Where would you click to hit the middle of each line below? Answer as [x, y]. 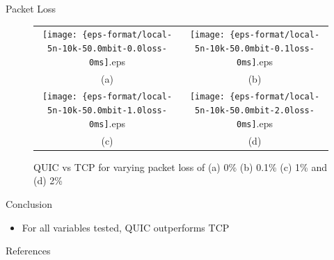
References [28, 251]
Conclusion [29, 203]
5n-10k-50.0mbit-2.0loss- [255, 111]
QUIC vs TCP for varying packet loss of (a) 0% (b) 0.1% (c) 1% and [181, 166]
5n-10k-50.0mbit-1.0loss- [107, 111]
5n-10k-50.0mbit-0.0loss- [107, 49]
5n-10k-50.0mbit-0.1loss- [255, 49]
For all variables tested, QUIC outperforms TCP [126, 227]
